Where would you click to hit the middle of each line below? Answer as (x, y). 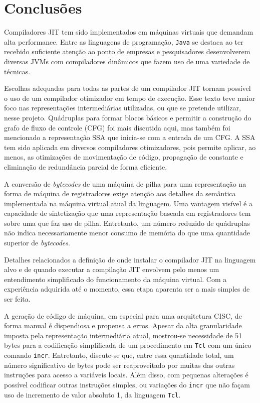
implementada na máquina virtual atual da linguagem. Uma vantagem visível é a (128, 203)
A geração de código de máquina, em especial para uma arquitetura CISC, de (123, 315)
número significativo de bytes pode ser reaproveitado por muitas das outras (119, 365)
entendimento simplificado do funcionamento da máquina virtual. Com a (115, 279)
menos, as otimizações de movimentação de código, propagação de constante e (124, 157)
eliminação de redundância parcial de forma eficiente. (86, 166)
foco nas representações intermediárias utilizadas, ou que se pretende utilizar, (122, 108)
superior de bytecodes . (37, 243)
